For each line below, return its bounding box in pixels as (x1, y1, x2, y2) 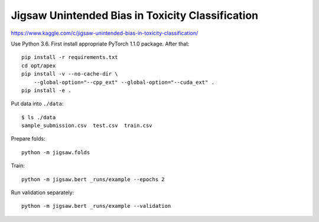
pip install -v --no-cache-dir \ (21, 71, 118, 77)
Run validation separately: (11, 189, 74, 196)
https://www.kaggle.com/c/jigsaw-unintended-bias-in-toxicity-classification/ (11, 30, 198, 37)
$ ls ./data (21, 114, 56, 120)
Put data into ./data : (11, 100, 64, 107)
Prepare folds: (11, 135, 45, 142)
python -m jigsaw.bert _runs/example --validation (21, 203, 171, 210)
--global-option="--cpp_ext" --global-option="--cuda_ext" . (33, 79, 215, 86)
